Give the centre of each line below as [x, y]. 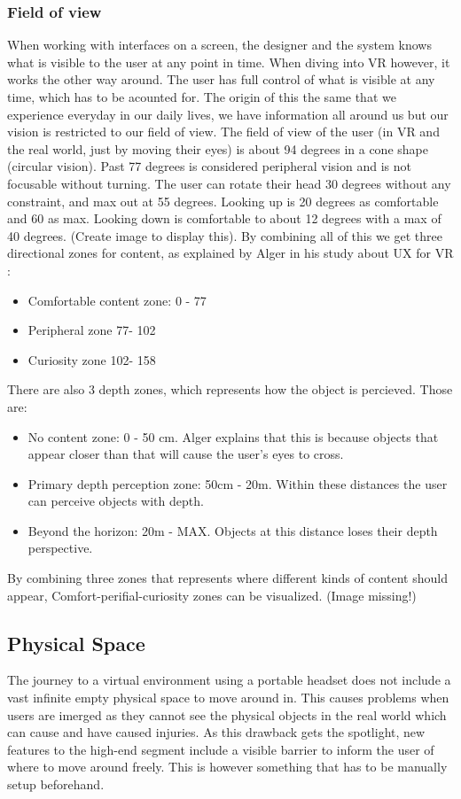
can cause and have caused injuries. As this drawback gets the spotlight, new [216, 732]
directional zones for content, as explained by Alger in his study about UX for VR [230, 253]
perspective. [60, 548]
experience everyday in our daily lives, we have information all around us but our [228, 114]
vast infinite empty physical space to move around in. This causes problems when [228, 698]
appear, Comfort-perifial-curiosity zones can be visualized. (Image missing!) [212, 595]
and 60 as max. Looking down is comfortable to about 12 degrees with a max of [224, 218]
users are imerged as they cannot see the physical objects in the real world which [227, 714]
